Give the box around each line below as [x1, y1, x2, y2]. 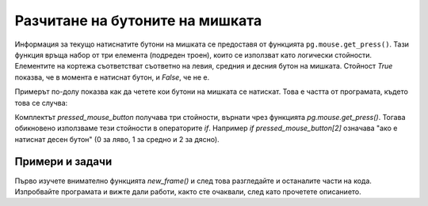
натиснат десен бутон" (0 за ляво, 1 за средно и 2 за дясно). [14, 134, 220, 144]
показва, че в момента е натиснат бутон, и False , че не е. [14, 72, 210, 82]
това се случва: [14, 98, 68, 107]
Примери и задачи [14, 155, 113, 169]
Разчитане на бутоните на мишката [14, 12, 262, 29]
